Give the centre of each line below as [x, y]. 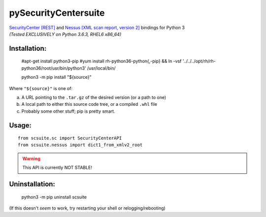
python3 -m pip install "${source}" [56, 77]
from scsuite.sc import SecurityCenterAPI [70, 138]
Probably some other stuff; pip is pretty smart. [68, 111]
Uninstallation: [32, 184]
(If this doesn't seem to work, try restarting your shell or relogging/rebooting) [87, 208]
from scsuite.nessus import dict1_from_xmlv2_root [80, 145]
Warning [31, 158]
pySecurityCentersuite [57, 13]
